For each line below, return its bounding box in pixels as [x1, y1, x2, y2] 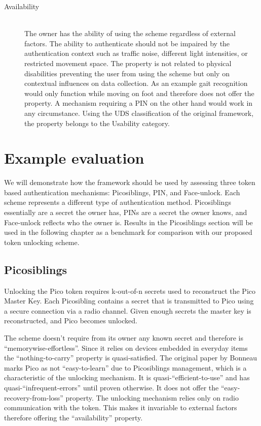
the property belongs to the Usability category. [24, 117, 170, 128]
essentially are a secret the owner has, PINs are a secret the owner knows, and [4, 207, 247, 218]
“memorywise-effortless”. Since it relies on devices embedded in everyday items [4, 342, 248, 353]
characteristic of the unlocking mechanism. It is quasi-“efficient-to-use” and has [4, 372, 250, 383]
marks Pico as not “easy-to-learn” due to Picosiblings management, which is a [4, 362, 247, 373]
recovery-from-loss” [4, 392, 63, 403]
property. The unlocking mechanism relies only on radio [65, 392, 239, 403]
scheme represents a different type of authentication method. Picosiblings [4, 197, 231, 207]
